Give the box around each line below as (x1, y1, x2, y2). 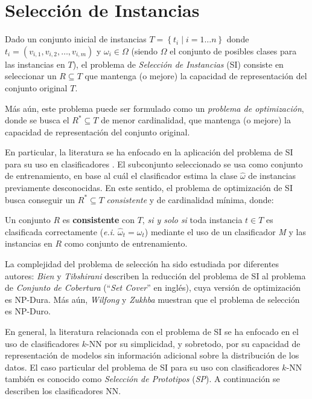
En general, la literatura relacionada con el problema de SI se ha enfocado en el (5, 325, 299, 337)
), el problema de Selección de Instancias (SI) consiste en (72, 57, 284, 70)
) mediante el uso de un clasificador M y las (144, 225, 306, 238)
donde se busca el (5, 114, 69, 126)
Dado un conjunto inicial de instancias (5, 33, 147, 45)
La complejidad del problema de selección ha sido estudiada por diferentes (5, 258, 279, 270)
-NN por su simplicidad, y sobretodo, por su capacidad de (86, 337, 301, 349)
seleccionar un (5, 70, 57, 82)
